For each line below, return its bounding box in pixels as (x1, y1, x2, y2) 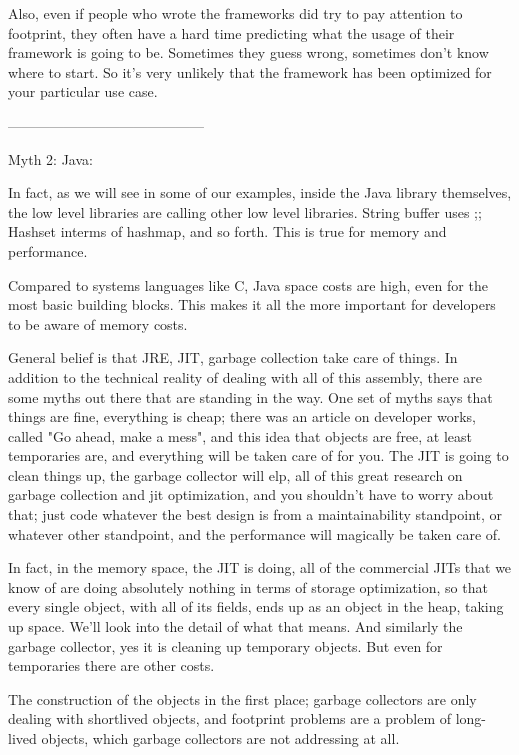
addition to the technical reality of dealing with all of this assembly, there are (8, 366, 483, 387)
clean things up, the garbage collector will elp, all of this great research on (8, 464, 463, 485)
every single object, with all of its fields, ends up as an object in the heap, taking (8, 596, 504, 617)
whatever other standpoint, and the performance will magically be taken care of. (8, 523, 502, 544)
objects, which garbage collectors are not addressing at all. (41, 728, 400, 748)
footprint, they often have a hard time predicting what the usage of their (8, 22, 455, 43)
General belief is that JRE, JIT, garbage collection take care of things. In (8, 347, 458, 368)
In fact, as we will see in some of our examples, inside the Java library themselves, (8, 182, 512, 203)
